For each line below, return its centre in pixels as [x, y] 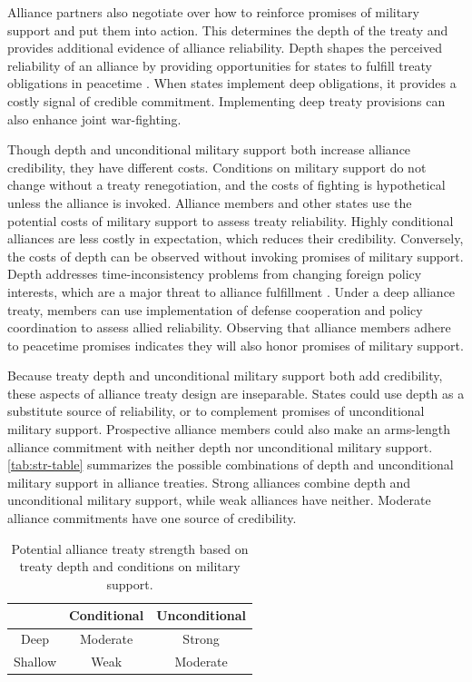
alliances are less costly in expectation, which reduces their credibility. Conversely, [236, 238]
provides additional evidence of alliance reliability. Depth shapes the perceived [225, 48]
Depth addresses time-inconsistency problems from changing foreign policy [215, 274]
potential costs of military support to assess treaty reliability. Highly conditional [231, 220]
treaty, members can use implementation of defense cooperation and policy [215, 309]
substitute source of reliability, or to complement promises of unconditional [216, 411]
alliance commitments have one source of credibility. [152, 518]
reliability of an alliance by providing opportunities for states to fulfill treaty [220, 65]
